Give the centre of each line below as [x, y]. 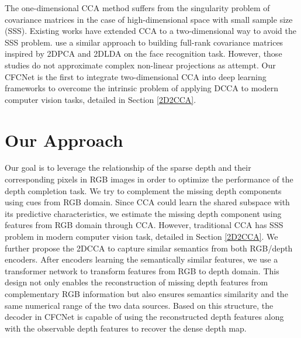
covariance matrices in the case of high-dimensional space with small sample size [149, 19]
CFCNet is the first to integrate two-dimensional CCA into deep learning [136, 76]
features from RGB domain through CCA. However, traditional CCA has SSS [144, 225]
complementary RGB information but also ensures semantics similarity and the [146, 294]
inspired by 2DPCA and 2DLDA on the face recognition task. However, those [143, 54]
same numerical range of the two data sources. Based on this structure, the [139, 305]
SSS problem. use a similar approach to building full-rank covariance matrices [144, 42]
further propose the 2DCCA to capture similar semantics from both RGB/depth [149, 248]
